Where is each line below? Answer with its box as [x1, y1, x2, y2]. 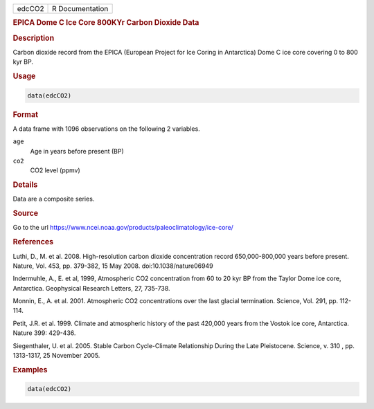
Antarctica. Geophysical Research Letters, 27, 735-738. [12, 284, 170, 292]
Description [12, 33, 55, 43]
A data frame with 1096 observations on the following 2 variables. [12, 125, 200, 133]
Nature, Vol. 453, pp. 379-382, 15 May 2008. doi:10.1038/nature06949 [12, 262, 214, 270]
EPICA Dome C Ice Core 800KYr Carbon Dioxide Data [12, 18, 199, 28]
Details [12, 180, 38, 190]
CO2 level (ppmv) [30, 166, 81, 174]
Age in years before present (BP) [30, 147, 124, 155]
